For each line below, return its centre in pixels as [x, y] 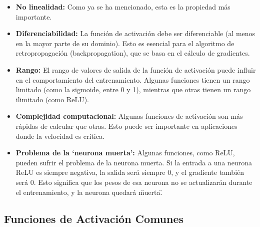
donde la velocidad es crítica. [60, 136]
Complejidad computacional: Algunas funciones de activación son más [129, 116]
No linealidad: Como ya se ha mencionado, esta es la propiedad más [123, 7]
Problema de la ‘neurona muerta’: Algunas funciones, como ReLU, [125, 153]
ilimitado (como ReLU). [52, 99]
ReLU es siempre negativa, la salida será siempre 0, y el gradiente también [130, 172]
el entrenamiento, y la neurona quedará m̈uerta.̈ [89, 192]
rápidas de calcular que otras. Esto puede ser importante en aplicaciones [126, 126]
